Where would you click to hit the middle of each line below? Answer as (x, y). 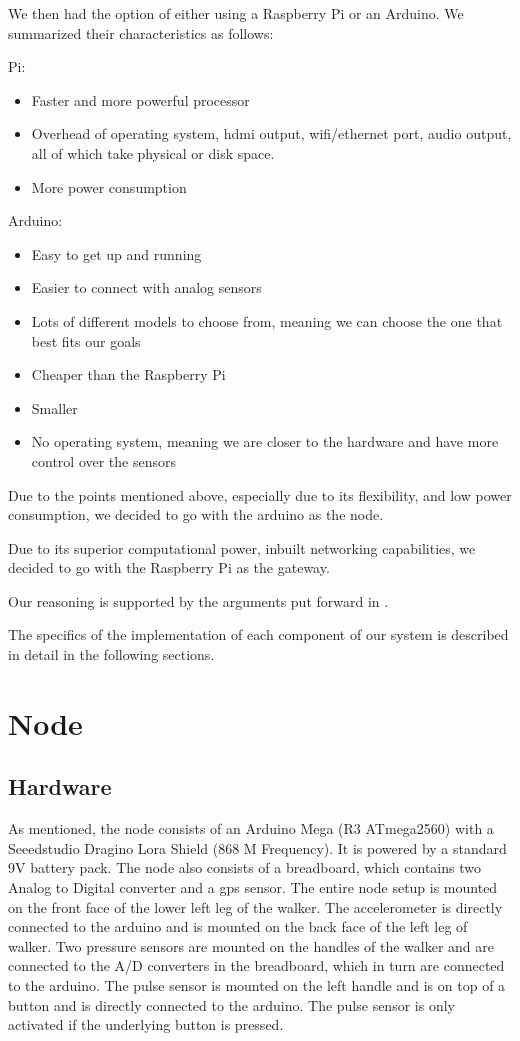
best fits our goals (86, 340)
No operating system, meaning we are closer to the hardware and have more (265, 441)
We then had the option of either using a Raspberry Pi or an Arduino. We (236, 13)
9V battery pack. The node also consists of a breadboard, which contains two (244, 867)
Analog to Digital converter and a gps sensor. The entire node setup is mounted (253, 887)
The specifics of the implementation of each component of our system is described (258, 634)
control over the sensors (104, 460)
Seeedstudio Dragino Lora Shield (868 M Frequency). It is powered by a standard (257, 847)
